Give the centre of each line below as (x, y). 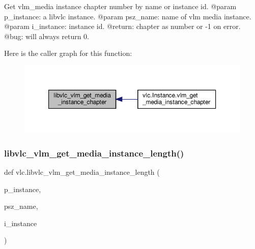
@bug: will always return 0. (47, 36)
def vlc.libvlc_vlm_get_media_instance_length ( (82, 172)
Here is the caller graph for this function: (68, 53)
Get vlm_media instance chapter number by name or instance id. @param (120, 6)
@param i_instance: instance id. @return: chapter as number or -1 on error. (122, 26)
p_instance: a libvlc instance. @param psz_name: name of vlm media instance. (128, 16)
